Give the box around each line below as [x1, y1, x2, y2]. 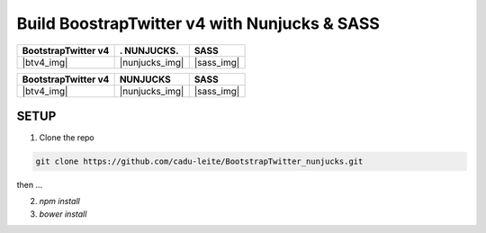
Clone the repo [39, 132, 94, 143]
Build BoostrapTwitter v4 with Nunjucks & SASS [16, 13, 380, 33]
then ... [16, 180, 43, 191]
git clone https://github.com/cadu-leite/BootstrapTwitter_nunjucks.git [35, 157, 364, 166]
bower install [39, 208, 87, 220]
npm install [39, 196, 80, 207]
